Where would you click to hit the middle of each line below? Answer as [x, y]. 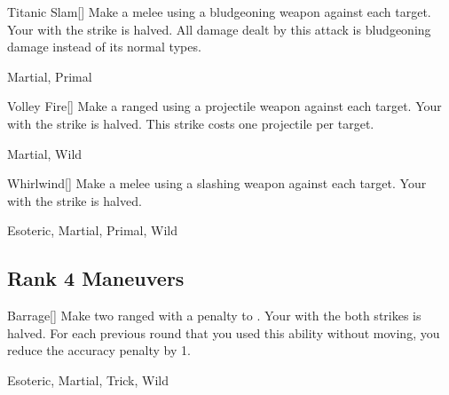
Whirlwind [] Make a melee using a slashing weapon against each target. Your [217, 183]
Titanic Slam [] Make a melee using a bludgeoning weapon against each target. [219, 12]
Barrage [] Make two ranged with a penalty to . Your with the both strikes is [214, 316]
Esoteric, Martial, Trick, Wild [88, 379]
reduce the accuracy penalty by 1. [99, 350]
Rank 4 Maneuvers [96, 278]
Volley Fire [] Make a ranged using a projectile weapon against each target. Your [224, 106]
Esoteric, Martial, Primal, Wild [92, 230]
